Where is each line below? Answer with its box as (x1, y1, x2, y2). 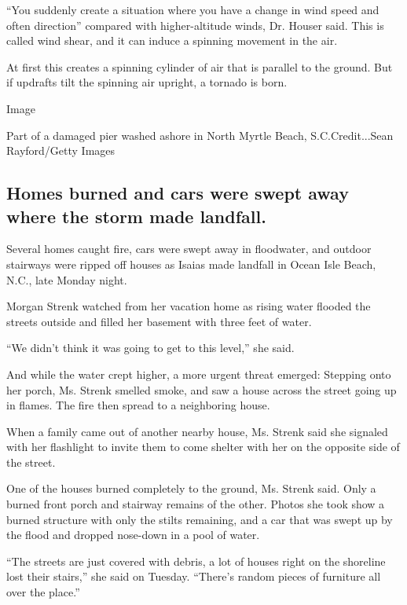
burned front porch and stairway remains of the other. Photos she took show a (6, 496, 385, 512)
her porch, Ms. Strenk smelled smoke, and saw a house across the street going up (6, 381, 397, 398)
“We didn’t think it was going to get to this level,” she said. (6, 339, 295, 356)
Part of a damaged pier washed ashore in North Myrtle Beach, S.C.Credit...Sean (6, 126, 394, 143)
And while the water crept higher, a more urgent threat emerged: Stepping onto (6, 365, 391, 382)
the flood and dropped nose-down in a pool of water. (6, 526, 260, 543)
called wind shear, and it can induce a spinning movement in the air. (6, 32, 338, 49)
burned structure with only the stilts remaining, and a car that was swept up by (6, 511, 393, 527)
